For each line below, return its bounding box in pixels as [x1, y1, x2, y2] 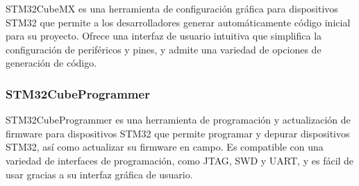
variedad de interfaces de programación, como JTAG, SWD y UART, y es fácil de [6, 153, 354, 167]
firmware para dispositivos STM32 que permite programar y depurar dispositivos [6, 126, 350, 140]
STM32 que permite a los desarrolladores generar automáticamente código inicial [6, 15, 351, 29]
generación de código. [6, 56, 97, 70]
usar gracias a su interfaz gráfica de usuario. [6, 167, 193, 181]
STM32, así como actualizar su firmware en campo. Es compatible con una [6, 139, 324, 154]
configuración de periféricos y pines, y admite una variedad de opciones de [6, 42, 322, 56]
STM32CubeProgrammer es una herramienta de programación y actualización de [6, 112, 351, 127]
